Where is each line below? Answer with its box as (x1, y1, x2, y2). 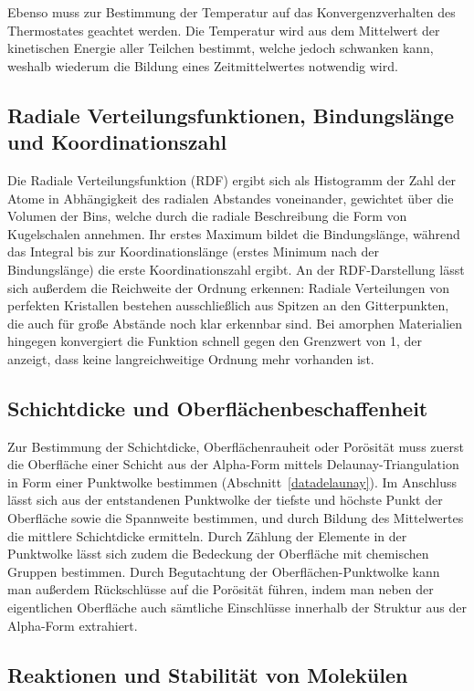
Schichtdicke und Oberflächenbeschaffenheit (7, 393, 428, 422)
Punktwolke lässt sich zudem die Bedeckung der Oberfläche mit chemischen (7, 544, 429, 563)
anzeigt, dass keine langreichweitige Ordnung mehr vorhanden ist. (7, 349, 374, 368)
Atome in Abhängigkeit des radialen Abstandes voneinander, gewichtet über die (7, 188, 454, 207)
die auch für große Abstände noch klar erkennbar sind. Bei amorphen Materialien (7, 313, 463, 332)
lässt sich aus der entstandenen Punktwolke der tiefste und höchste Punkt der (7, 490, 443, 509)
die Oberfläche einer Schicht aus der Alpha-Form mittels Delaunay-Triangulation (7, 455, 459, 474)
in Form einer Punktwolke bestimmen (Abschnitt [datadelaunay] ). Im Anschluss (7, 472, 458, 491)
